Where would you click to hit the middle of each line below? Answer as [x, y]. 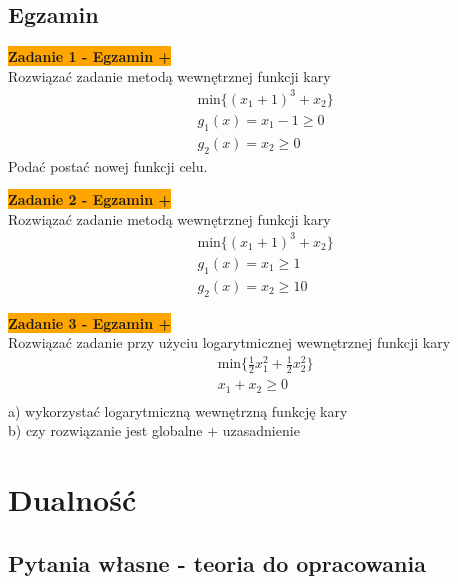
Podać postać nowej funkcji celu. [108, 165]
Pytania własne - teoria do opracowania [217, 562]
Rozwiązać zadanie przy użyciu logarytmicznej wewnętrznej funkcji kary [229, 342]
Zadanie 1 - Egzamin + [90, 56]
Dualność [72, 499]
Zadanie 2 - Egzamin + [90, 199]
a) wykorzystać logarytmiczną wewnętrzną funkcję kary [178, 410]
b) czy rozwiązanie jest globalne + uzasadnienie [154, 430]
